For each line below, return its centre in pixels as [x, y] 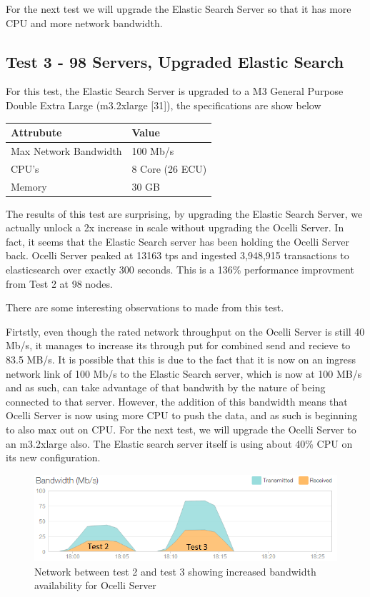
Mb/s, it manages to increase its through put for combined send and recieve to [178, 345]
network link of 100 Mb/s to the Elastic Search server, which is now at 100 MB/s [184, 373]
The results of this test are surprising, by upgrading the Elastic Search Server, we [184, 213]
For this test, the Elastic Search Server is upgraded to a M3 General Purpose [175, 91]
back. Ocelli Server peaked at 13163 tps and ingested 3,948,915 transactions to [177, 255]
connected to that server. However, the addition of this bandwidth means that [177, 401]
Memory [29, 186]
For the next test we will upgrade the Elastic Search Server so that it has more [179, 9]
